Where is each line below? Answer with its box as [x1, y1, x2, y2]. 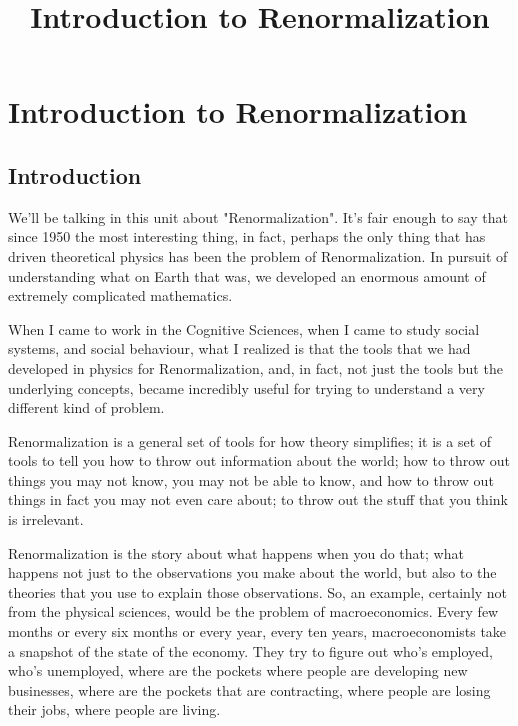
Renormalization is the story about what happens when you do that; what [8, 542, 464, 563]
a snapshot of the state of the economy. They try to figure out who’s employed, [8, 640, 493, 661]
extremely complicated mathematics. [8, 285, 233, 306]
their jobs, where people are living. [8, 699, 221, 720]
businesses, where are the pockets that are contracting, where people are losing [8, 679, 491, 700]
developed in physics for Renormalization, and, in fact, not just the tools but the [8, 357, 503, 378]
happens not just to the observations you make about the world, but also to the [8, 562, 497, 583]
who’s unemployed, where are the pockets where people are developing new [8, 660, 468, 681]
